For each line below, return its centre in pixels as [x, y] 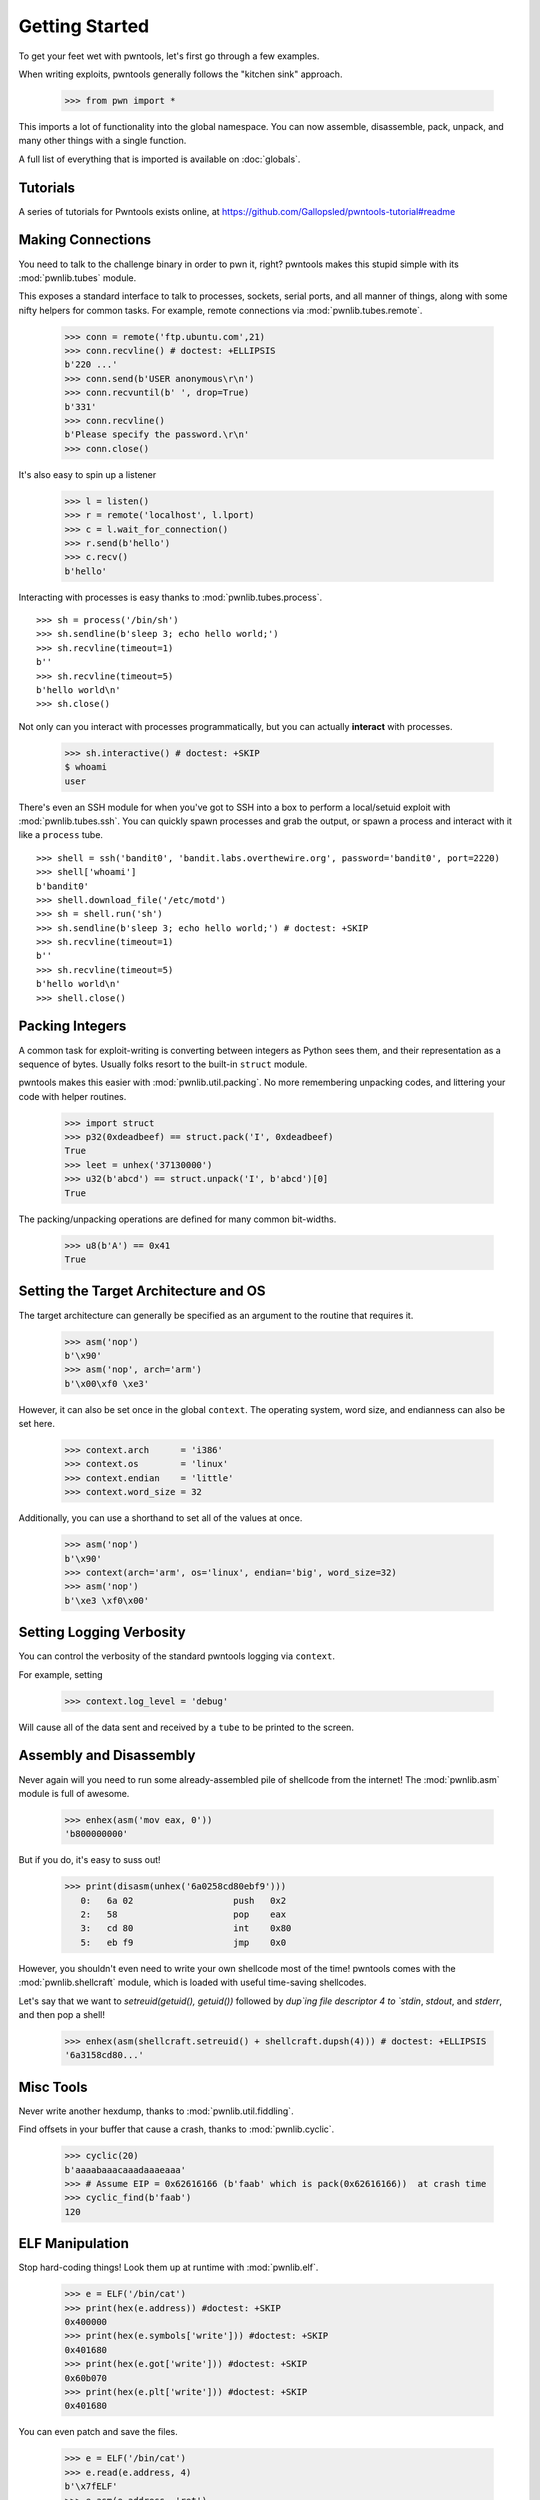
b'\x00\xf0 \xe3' [107, 1383]
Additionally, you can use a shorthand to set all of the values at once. [160, 1518]
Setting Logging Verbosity [102, 1632]
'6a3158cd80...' [104, 2055]
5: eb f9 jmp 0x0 [183, 1942]
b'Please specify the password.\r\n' [157, 434]
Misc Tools [53, 2086]
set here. [36, 1424]
